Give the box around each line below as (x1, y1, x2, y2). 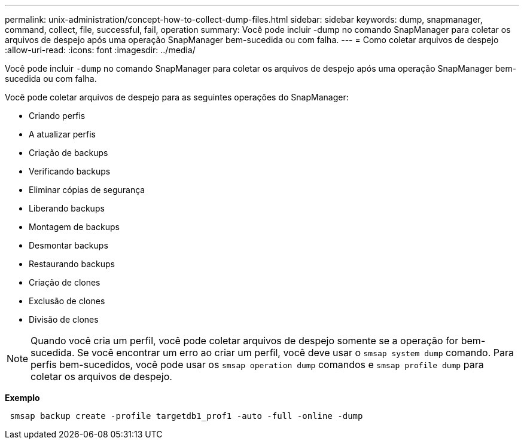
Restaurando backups (29, 259, 115, 269)
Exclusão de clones (29, 296, 105, 306)
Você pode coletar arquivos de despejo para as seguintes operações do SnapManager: (5, 92, 349, 102)
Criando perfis (29, 111, 86, 121)
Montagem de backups (29, 222, 120, 232)
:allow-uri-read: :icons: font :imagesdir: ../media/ (5, 45, 196, 55)
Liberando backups (29, 203, 105, 213)
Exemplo (5, 393, 40, 403)
